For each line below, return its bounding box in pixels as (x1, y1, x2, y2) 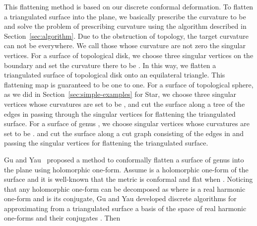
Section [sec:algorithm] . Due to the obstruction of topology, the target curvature (4, 30, 249, 41)
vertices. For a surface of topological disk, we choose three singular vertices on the (4, 50, 254, 60)
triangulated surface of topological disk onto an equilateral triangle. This (4, 70, 225, 80)
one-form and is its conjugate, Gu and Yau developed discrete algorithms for (4, 193, 237, 204)
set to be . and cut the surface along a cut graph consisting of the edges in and (4, 128, 244, 138)
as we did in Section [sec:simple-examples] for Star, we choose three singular (4, 89, 237, 99)
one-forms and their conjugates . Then (4, 213, 121, 223)
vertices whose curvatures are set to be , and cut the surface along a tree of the (4, 98, 245, 109)
